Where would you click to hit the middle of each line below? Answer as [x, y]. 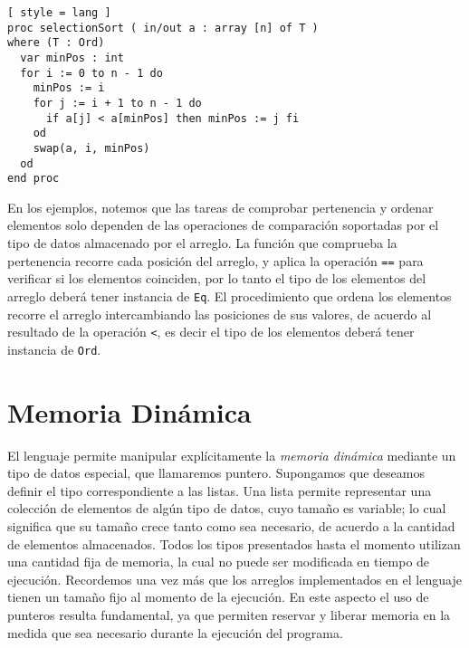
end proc [33, 179]
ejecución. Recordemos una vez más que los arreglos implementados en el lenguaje [234, 579]
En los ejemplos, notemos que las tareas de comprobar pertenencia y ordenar [220, 207]
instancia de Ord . [54, 349]
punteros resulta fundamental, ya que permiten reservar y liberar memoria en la [229, 614]
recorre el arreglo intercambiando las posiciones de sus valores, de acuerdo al [220, 314]
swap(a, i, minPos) [91, 148]
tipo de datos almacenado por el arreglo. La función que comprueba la [202, 243]
